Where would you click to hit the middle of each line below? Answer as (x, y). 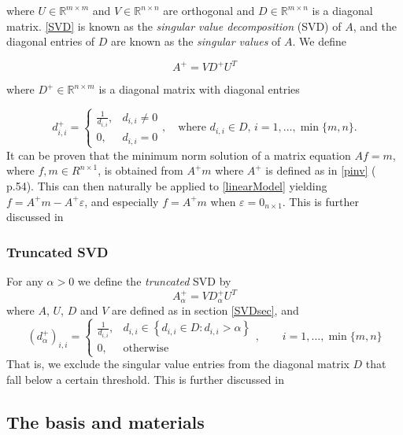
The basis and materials (105, 421)
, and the (375, 26)
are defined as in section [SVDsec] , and (205, 310)
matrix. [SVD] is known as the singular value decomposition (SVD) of (174, 26)
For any (25, 281)
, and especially (122, 201)
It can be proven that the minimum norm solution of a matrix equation (179, 155)
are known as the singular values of (196, 41)
